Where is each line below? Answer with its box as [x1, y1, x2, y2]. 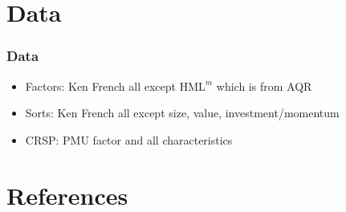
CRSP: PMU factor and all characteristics [25, 131, 233, 148]
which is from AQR [216, 77, 312, 94]
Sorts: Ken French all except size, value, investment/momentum [25, 104, 340, 121]
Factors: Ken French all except [25, 77, 177, 94]
